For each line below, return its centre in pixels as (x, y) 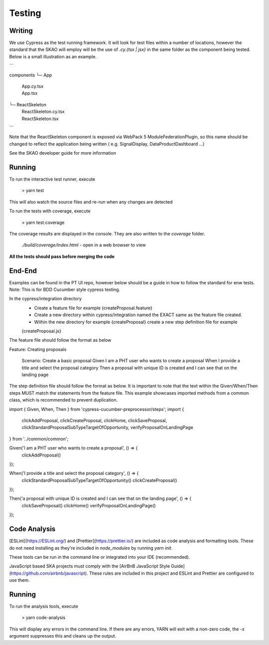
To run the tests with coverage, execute (50, 211)
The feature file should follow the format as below (60, 340)
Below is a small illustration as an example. (53, 56)
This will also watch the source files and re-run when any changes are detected (91, 202)
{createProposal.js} (42, 331)
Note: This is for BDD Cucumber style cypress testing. (65, 290)
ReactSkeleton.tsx (40, 118)
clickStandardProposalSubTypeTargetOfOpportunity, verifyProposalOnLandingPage (108, 428)
